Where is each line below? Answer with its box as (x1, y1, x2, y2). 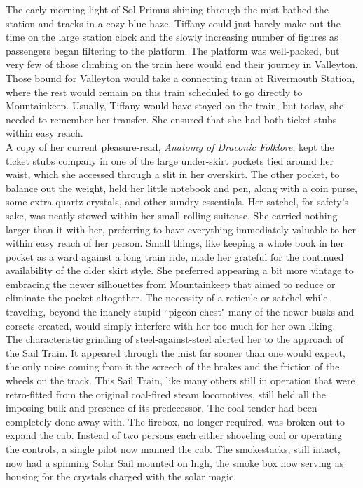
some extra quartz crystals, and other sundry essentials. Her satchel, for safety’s (6, 194, 349, 209)
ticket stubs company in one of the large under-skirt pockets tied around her (6, 153, 334, 168)
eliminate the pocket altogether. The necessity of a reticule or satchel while (6, 290, 328, 305)
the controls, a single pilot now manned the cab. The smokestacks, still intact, (6, 442, 341, 456)
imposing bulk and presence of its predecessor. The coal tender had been (6, 400, 317, 415)
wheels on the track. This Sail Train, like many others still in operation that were (6, 373, 355, 388)
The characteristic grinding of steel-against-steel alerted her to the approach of (6, 332, 343, 346)
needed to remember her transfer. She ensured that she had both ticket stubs (6, 111, 337, 126)
